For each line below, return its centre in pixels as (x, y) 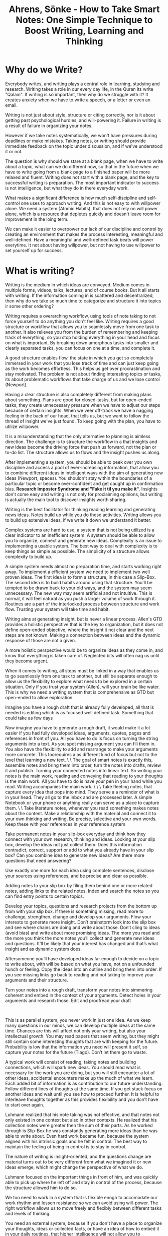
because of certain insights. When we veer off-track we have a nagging (79, 410)
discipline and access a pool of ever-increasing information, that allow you (82, 467)
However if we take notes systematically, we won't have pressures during (81, 135)
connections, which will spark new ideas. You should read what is (73, 1067)
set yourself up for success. (34, 250)
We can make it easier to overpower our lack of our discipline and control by (84, 229)
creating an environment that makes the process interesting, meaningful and (84, 234)
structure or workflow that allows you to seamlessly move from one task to (82, 327)
